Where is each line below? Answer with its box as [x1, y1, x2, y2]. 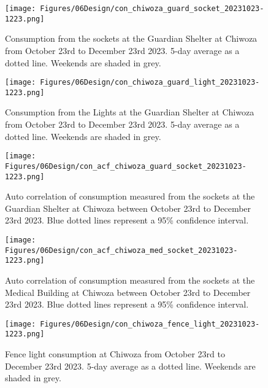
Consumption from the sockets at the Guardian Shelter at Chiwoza [5, 32, 258, 45]
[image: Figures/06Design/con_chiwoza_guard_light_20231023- [5, 78, 260, 87]
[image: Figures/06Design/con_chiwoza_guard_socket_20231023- [5, 4, 264, 13]
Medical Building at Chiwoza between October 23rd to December [5, 285, 251, 298]
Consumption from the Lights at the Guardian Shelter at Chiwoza [5, 106, 255, 118]
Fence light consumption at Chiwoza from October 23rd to [5, 347, 225, 360]
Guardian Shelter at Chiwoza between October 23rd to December [5, 201, 251, 214]
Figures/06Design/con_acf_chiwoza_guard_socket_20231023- [5, 161, 247, 171]
